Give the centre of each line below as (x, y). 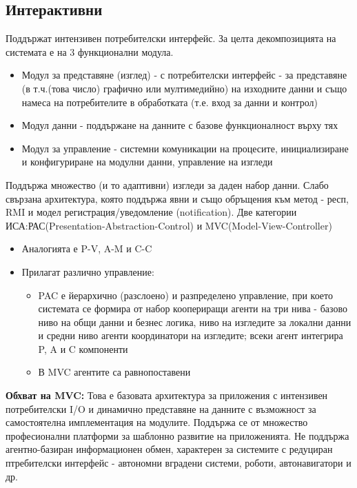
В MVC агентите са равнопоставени (114, 372)
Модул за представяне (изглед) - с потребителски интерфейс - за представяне (184, 75)
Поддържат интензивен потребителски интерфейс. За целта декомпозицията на (171, 38)
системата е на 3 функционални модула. (90, 51)
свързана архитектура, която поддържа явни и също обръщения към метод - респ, (177, 198)
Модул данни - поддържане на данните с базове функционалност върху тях (180, 125)
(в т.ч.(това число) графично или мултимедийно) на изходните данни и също (184, 88)
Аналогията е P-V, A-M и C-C (87, 248)
